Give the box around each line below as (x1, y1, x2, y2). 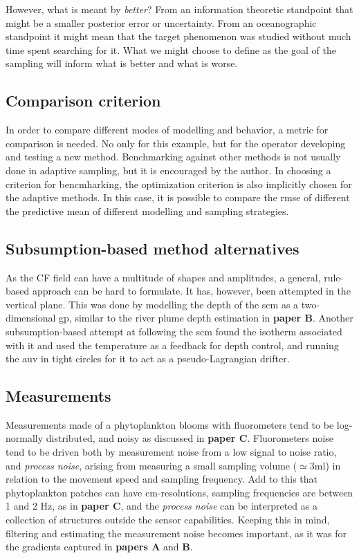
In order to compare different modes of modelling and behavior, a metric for (6, 122, 329, 137)
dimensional (6, 310, 56, 325)
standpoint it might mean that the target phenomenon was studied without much (6, 29, 351, 44)
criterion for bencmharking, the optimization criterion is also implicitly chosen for (6, 176, 352, 191)
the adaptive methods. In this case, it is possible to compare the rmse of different (6, 190, 350, 205)
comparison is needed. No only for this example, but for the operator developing (6, 136, 346, 150)
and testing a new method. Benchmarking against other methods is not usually (6, 149, 341, 164)
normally (6, 431, 44, 445)
